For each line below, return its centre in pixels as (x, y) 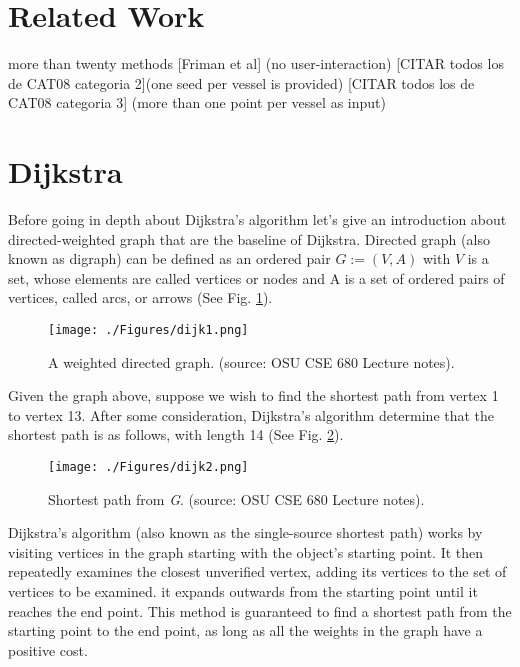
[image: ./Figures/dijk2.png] (148, 467)
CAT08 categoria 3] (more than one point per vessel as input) (197, 102)
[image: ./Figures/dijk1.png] (148, 330)
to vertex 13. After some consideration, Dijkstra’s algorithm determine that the (251, 414)
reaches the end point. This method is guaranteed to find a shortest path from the (260, 610)
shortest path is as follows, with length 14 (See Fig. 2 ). (176, 434)
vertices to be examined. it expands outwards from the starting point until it (243, 591)
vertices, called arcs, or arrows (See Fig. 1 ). (140, 297)
